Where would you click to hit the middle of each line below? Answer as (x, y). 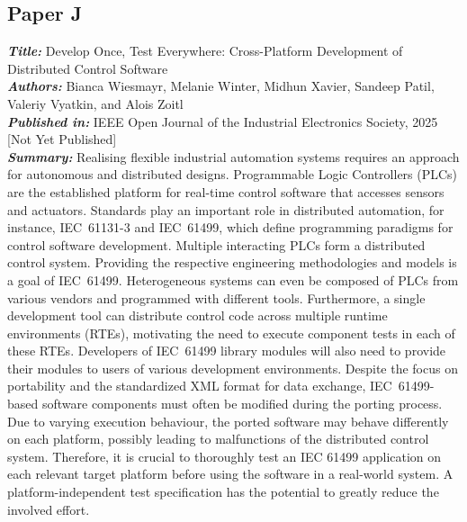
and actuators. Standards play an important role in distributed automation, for (226, 209)
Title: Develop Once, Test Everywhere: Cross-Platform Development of (205, 51)
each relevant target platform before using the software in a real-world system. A (230, 474)
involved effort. (49, 509)
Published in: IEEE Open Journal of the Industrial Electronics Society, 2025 (223, 121)
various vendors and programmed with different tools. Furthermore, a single (216, 297)
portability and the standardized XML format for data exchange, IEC (200, 386)
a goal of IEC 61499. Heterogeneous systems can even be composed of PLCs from (233, 279)
